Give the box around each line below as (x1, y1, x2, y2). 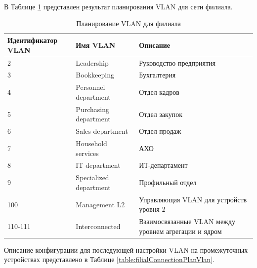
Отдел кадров (139, 87, 179, 97)
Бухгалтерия (139, 70, 176, 80)
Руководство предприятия (139, 57, 216, 68)
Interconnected (76, 221, 121, 231)
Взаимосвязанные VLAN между (139, 216, 235, 227)
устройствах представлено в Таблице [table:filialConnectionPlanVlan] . (4, 254, 214, 265)
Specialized (76, 172, 109, 183)
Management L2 (76, 199, 125, 209)
